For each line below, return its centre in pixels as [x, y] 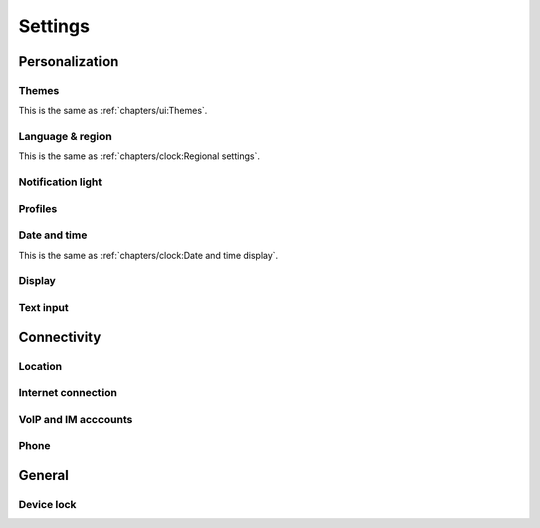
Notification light [60, 182]
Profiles [38, 208]
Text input [43, 308]
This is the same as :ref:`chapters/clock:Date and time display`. [148, 255]
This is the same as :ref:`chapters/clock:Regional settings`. [139, 156]
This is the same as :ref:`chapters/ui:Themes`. [113, 111]
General [44, 475]
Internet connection [67, 393]
